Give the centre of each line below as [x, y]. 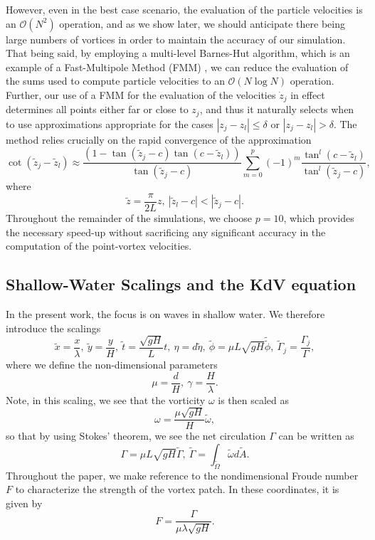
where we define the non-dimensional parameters [112, 365]
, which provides [319, 218]
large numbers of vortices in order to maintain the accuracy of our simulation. [176, 39]
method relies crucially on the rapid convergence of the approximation [159, 139]
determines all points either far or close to [97, 109]
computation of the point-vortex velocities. [99, 246]
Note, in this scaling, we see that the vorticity [106, 399]
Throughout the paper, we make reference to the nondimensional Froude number [182, 475]
